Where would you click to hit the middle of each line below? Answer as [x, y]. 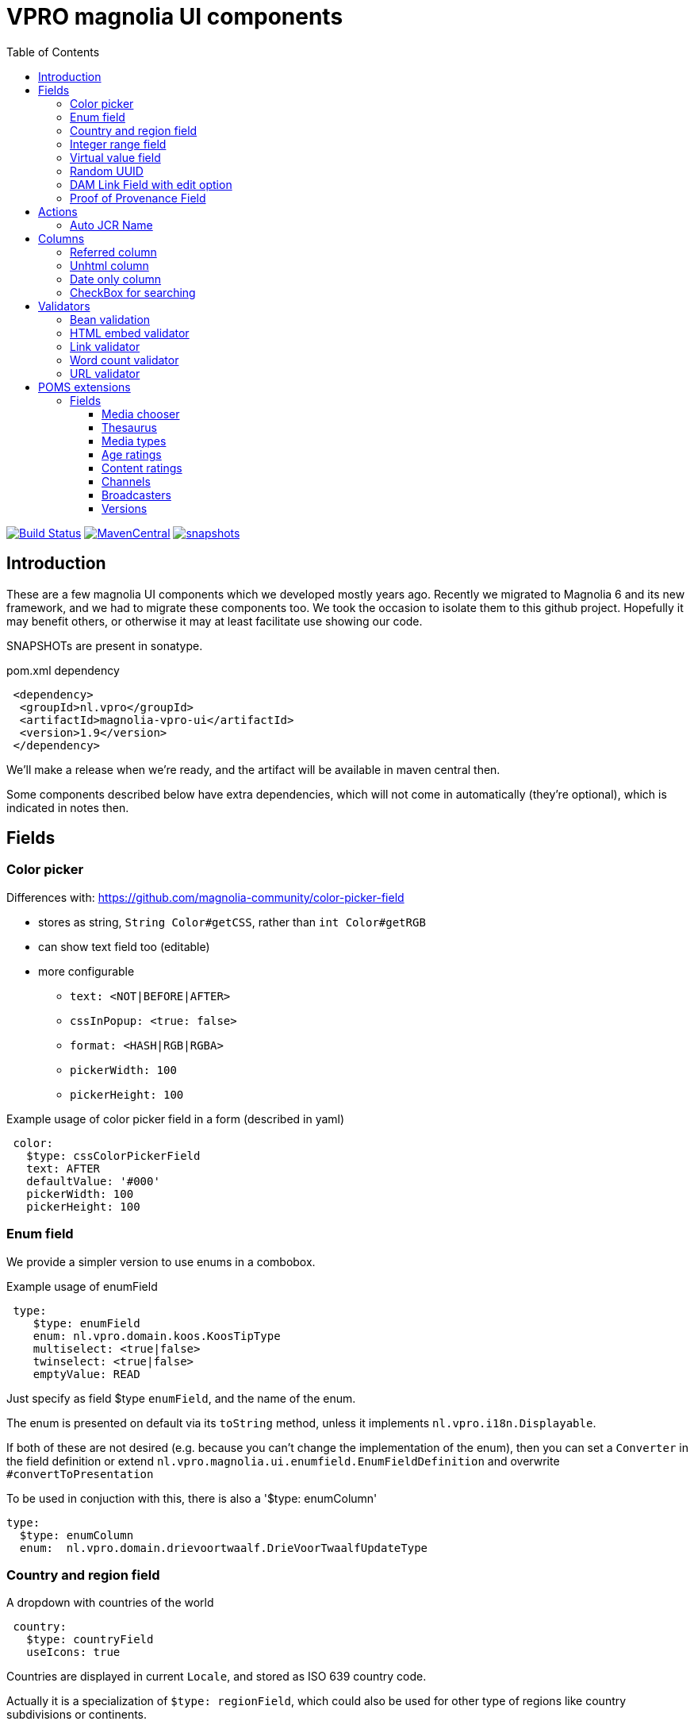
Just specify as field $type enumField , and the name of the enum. [181, 1398]
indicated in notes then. [68, 807]
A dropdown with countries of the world [110, 1603]
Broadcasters [136, 495]
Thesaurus [129, 427]
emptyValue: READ [86, 1374]
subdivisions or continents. [77, 1715]
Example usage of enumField [82, 1286]
